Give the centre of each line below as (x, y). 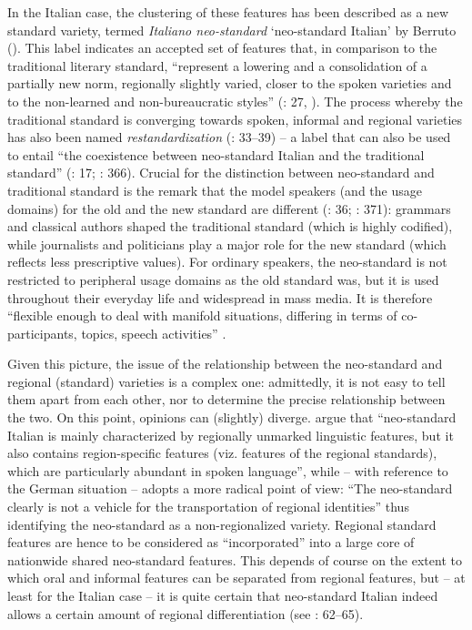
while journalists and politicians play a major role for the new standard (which (227, 244)
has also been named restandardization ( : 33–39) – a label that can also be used (229, 137)
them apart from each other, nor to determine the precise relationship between (226, 399)
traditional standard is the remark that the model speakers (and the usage (215, 190)
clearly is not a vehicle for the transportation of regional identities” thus (208, 507)
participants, (42, 333)
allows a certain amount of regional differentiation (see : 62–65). (186, 613)
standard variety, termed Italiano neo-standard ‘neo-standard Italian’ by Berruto (232, 30)
